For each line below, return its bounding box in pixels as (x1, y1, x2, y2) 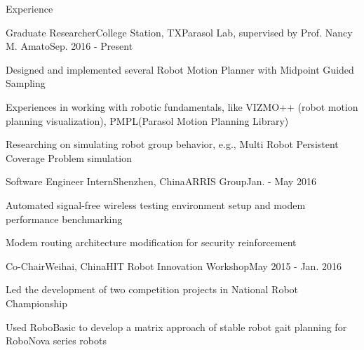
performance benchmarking (6, 211, 123, 226)
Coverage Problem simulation (6, 150, 133, 165)
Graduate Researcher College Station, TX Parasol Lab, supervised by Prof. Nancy (6, 25, 353, 39)
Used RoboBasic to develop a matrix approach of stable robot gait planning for (6, 319, 347, 334)
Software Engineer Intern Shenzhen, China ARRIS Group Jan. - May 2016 (6, 174, 316, 189)
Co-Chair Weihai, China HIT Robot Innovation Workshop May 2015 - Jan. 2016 (6, 258, 342, 273)
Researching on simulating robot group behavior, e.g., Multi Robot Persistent (6, 137, 339, 152)
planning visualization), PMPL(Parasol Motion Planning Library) (6, 113, 289, 128)
